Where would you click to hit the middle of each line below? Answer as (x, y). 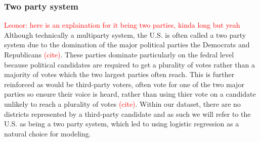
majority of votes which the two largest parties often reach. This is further (119, 74)
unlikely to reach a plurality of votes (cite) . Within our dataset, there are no (122, 103)
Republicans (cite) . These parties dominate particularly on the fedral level (119, 54)
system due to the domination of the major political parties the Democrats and (127, 45)
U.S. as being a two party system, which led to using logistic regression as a (122, 124)
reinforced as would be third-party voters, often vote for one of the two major (124, 84)
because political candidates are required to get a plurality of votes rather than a (129, 64)
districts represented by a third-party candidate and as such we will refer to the (127, 114)
